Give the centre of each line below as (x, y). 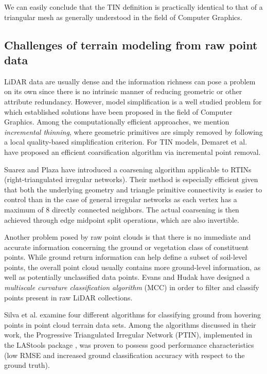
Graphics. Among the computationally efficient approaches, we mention (117, 122)
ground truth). (27, 365)
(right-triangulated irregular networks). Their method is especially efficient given (131, 179)
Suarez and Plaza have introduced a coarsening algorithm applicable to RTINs (128, 169)
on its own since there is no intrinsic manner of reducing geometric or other (123, 91)
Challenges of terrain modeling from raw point (131, 44)
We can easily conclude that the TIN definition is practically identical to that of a (133, 7)
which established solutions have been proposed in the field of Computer (118, 111)
